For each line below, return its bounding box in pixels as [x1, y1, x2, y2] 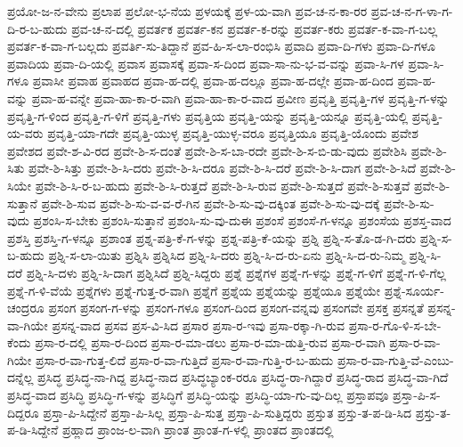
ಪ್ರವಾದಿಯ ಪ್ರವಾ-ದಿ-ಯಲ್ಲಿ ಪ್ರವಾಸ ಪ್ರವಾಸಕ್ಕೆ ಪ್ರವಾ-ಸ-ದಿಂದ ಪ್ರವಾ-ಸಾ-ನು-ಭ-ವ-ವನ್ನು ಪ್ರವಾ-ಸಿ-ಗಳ [7, 53, 404, 72]
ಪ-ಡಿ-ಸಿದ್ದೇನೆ [7, 420, 59, 439]
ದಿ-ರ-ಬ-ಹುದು [7, 19, 68, 37]
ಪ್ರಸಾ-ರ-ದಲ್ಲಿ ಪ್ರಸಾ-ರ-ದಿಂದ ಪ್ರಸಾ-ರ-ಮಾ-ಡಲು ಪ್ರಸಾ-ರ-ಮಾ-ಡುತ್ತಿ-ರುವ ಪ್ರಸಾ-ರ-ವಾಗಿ [35, 333, 386, 352]
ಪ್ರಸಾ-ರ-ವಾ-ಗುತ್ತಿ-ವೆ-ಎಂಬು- [337, 350, 454, 369]
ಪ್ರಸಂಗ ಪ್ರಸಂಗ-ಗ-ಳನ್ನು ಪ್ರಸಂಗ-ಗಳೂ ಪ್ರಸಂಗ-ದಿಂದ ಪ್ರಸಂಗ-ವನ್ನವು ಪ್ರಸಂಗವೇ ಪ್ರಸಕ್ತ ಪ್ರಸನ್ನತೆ [48, 298, 424, 317]
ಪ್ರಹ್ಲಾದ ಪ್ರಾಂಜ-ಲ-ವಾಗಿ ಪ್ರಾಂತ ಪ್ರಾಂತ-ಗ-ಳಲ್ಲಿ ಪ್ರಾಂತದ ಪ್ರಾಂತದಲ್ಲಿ [61, 420, 334, 439]
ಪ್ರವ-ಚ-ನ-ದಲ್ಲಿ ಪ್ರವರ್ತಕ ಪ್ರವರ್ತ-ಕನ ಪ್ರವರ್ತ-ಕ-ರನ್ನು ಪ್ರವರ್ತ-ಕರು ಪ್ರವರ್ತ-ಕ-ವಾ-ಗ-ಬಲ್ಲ [71, 19, 438, 37]
